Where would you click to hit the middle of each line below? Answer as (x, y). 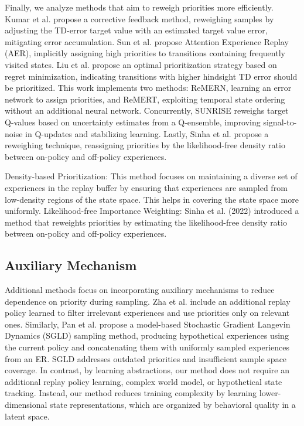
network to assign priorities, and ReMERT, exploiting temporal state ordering (145, 99)
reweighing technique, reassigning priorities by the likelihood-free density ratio (145, 145)
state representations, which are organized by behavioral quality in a (173, 405)
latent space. (27, 416)
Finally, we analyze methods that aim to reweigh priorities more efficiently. (139, 7)
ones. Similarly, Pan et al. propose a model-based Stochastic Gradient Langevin (148, 324)
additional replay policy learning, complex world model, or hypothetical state (144, 381)
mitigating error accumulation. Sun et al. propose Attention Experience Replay (147, 41)
